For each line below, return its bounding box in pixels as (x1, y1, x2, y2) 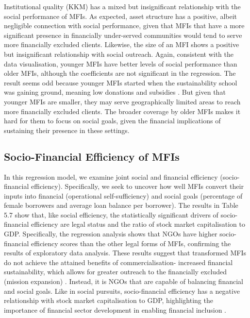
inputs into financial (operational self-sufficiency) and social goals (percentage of (4, 190, 243, 201)
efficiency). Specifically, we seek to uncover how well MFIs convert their (31, 181, 244, 191)
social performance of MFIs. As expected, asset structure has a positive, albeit (4, 11, 237, 21)
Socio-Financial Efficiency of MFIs (4, 149, 180, 164)
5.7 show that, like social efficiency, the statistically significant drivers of (4, 209, 218, 219)
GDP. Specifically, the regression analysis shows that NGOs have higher (4, 229, 217, 239)
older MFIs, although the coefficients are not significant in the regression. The (4, 68, 236, 78)
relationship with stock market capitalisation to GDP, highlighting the (4, 295, 213, 305)
